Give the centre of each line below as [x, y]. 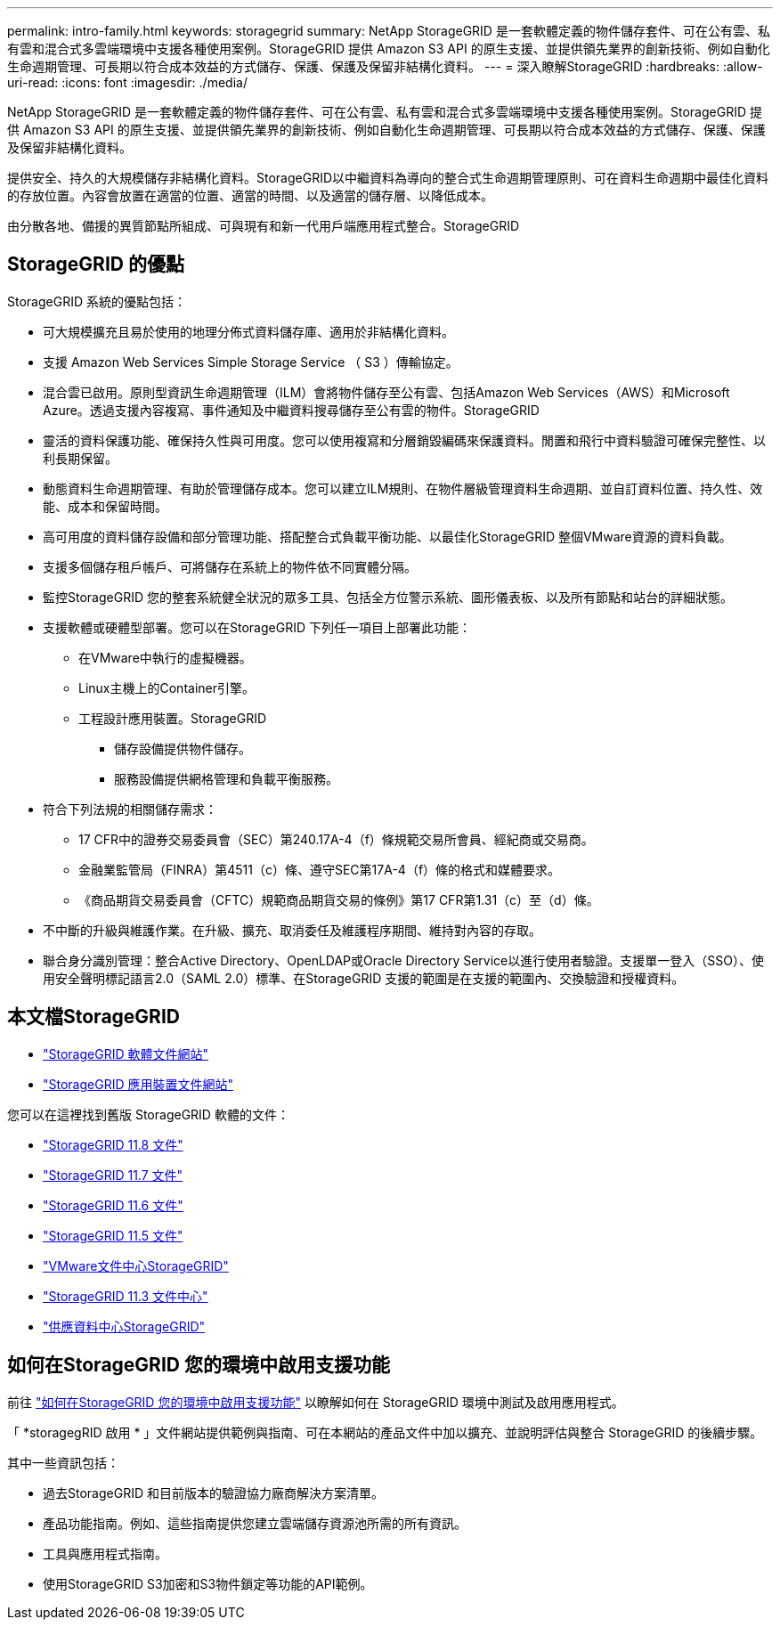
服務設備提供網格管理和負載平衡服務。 [226, 778]
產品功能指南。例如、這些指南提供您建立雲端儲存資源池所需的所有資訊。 [255, 1523]
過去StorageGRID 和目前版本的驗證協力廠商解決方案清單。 [213, 1493]
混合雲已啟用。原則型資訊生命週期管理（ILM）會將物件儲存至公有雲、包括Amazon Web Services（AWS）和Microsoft [386, 392]
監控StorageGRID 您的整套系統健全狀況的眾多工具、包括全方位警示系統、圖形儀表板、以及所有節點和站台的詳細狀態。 [388, 597]
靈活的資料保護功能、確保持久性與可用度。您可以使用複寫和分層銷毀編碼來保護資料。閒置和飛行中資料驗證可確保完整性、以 [404, 440]
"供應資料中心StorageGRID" [124, 1326]
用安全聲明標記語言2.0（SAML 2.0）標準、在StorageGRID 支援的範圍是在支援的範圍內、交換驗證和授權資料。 [364, 978]
